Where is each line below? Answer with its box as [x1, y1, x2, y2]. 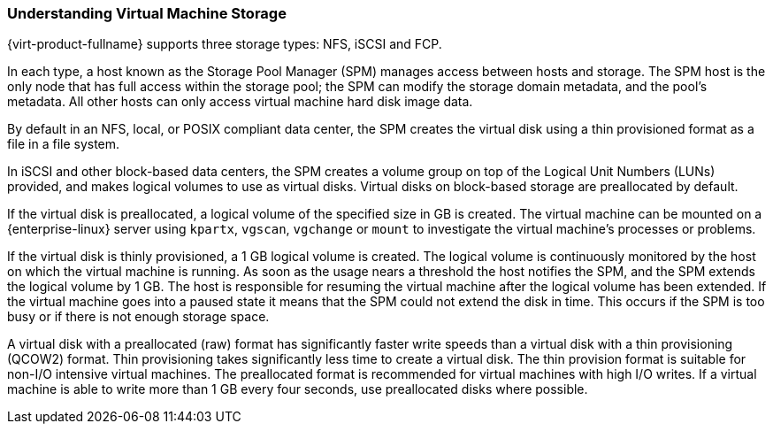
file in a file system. [7, 136, 120, 152]
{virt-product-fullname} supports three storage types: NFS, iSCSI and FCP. [7, 36, 442, 52]
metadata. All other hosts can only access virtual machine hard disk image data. [7, 94, 473, 110]
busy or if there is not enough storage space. [7, 309, 270, 325]
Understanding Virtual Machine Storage [7, 4, 287, 22]
